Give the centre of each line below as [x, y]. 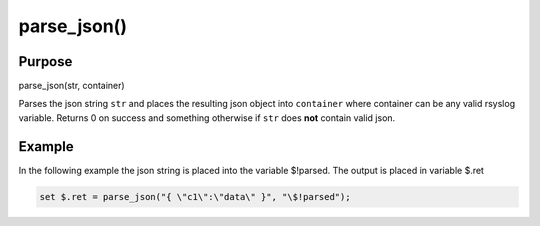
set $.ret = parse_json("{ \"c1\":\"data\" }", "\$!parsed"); [195, 196]
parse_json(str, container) [71, 86]
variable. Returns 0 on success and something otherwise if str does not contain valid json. [207, 117]
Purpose [45, 61]
